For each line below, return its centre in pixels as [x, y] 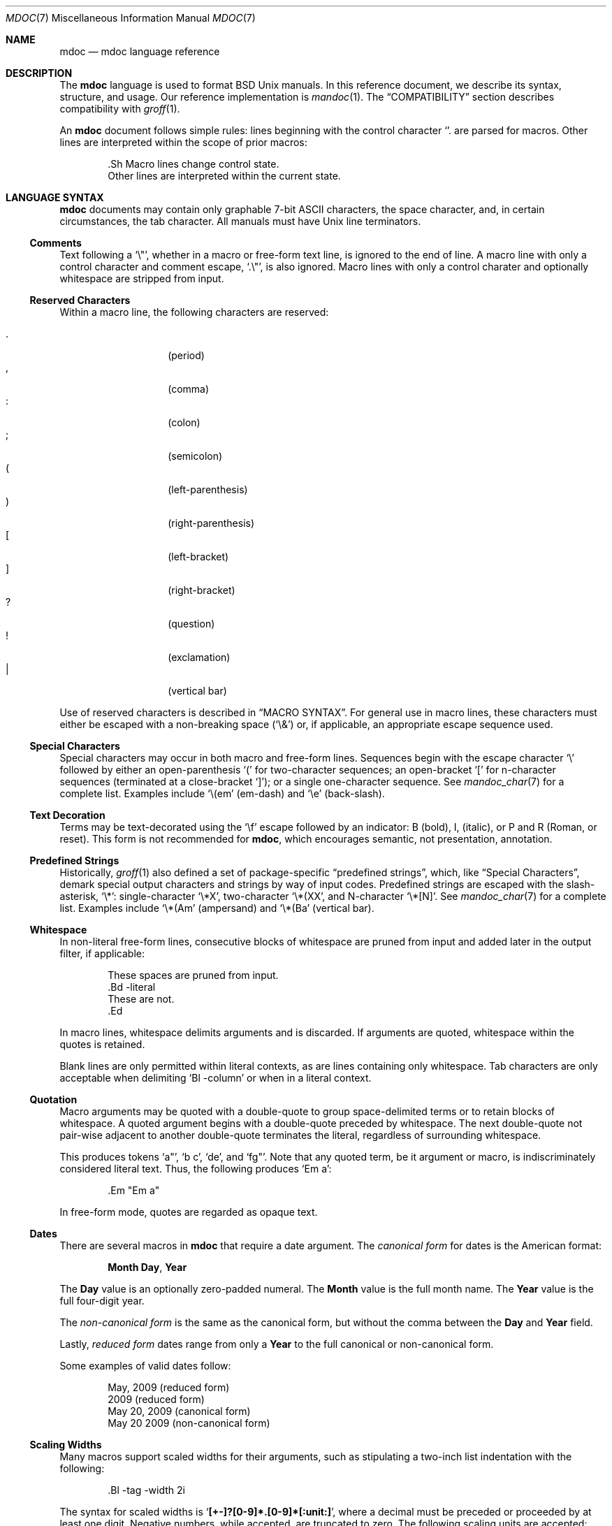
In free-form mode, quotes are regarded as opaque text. [189, 1212]
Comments [56, 243]
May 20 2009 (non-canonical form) [189, 1423]
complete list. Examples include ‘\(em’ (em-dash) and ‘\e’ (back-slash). [222, 793]
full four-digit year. [102, 1301]
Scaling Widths [66, 1445]
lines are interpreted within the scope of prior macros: [183, 142]
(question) [191, 624]
